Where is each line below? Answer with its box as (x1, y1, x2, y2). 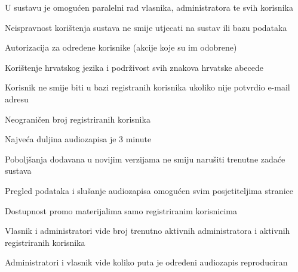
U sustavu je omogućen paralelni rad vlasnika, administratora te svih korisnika (5, 1, 293, 13)
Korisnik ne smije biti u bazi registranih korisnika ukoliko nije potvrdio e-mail (5, 81, 290, 93)
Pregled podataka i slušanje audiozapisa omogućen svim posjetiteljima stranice (5, 184, 293, 196)
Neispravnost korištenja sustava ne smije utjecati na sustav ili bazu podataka (5, 21, 287, 33)
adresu (5, 92, 29, 105)
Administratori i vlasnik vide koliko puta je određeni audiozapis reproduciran (5, 256, 288, 268)
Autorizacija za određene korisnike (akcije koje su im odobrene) (5, 41, 237, 54)
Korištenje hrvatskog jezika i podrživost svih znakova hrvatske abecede (5, 61, 263, 73)
